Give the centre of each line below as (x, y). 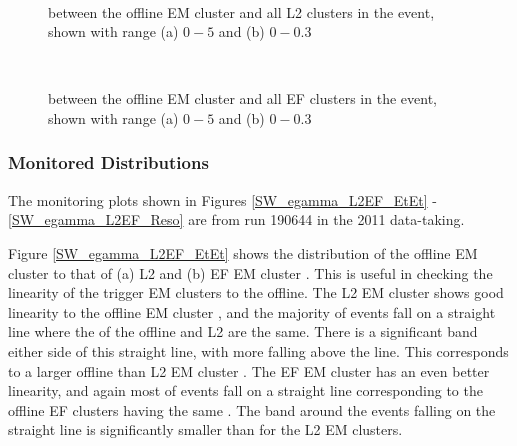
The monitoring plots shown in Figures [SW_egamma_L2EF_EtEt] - (222, 199)
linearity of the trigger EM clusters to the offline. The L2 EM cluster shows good (256, 292)
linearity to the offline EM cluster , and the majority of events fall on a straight (252, 311)
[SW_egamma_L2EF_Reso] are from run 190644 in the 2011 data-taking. (236, 219)
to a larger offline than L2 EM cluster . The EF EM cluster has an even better (249, 370)
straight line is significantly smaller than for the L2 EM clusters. (205, 429)
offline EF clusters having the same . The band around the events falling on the (252, 409)
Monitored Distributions (108, 162)
